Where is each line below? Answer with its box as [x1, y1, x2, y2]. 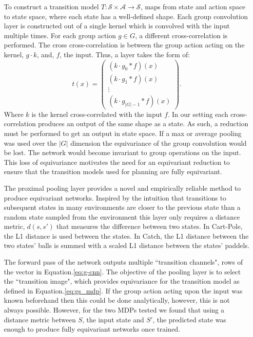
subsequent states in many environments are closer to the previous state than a [4, 202, 241, 212]
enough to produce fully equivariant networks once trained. [4, 324, 180, 334]
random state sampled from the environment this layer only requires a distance [4, 211, 240, 222]
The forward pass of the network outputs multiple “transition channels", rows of [4, 257, 243, 267]
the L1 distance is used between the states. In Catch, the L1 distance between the [4, 230, 249, 241]
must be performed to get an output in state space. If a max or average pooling [4, 128, 242, 138]
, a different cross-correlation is [135, 30, 228, 40]
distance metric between [4, 314, 76, 324]
